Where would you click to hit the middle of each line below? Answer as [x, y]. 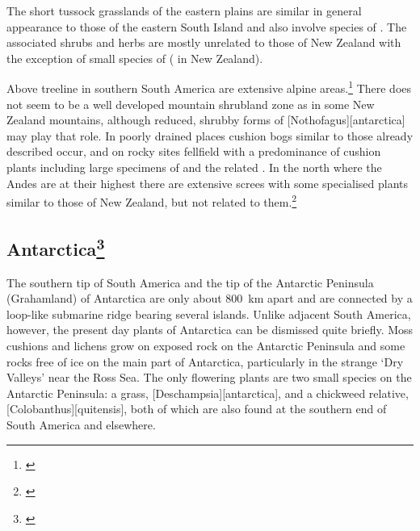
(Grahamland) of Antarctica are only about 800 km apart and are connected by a [210, 298]
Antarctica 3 [56, 247]
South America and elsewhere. [81, 424]
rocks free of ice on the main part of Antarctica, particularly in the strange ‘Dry [205, 361]
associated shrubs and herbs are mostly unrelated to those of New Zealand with [204, 42]
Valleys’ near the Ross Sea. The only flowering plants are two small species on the [209, 377]
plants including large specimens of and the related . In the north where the [194, 167]
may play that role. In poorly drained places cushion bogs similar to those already [210, 135]
